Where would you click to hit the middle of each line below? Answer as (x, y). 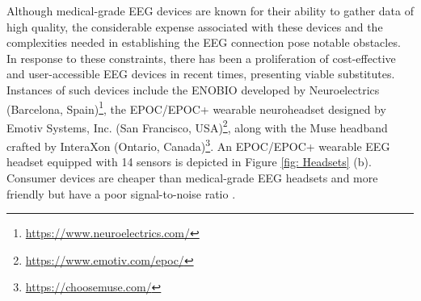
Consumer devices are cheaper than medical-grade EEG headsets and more (192, 177)
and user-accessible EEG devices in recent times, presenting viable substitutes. (201, 74)
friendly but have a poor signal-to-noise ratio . (121, 193)
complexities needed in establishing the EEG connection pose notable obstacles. (204, 42)
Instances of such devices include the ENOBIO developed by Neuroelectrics (193, 89)
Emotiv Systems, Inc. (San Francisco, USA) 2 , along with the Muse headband (197, 126)
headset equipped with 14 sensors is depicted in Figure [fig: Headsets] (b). (189, 162)
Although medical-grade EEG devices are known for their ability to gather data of (210, 10)
